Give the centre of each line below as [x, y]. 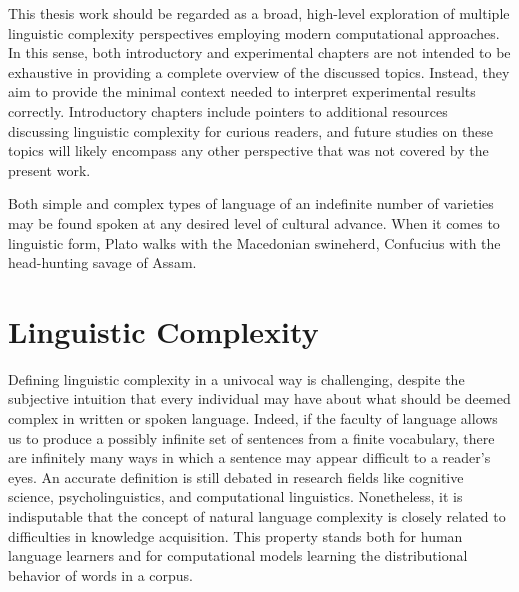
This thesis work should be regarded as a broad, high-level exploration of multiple [259, 13]
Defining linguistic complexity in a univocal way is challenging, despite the [236, 378]
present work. [49, 169]
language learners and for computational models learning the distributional [238, 555]
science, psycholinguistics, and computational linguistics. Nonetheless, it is [235, 496]
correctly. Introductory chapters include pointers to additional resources [228, 110]
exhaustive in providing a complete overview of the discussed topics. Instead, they [259, 71]
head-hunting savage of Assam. [102, 262]
